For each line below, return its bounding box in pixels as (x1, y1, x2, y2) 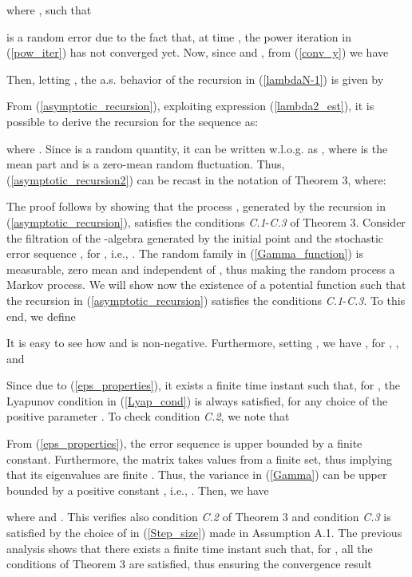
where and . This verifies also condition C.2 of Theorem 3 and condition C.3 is (6, 508, 391, 525)
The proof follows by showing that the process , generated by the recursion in (6, 198, 386, 215)
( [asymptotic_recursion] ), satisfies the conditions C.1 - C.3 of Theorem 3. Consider (6, 213, 406, 230)
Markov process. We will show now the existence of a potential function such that (6, 276, 406, 293)
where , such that (6, 2, 92, 18)
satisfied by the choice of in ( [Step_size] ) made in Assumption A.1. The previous (6, 524, 402, 541)
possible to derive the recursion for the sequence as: (6, 113, 259, 129)
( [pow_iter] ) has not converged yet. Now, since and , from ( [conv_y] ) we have (6, 44, 389, 61)
